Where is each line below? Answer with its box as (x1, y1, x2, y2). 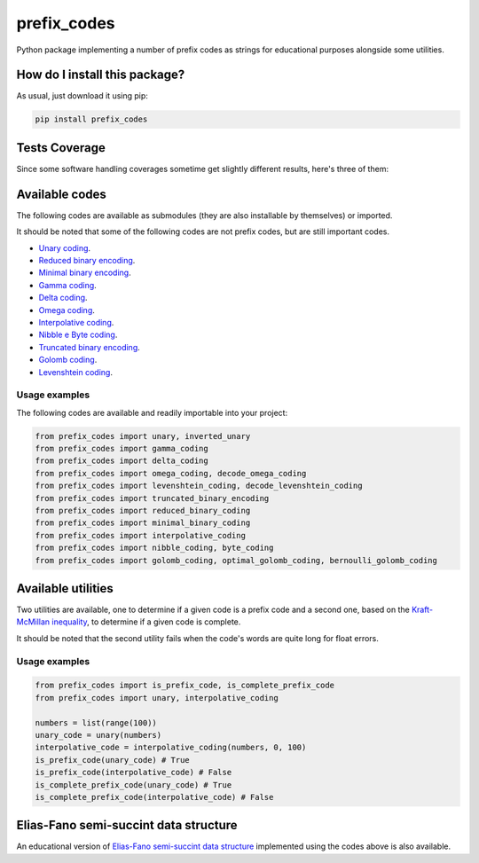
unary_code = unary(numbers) (35, 730, 162, 740)
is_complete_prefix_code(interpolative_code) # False (35, 792, 274, 802)
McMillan (16, 616, 51, 627)
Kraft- (411, 604, 434, 616)
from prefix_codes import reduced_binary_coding (35, 506, 251, 515)
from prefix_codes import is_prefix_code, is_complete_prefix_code (35, 680, 335, 691)
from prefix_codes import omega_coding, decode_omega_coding (35, 468, 307, 478)
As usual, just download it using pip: (16, 90, 148, 101)
